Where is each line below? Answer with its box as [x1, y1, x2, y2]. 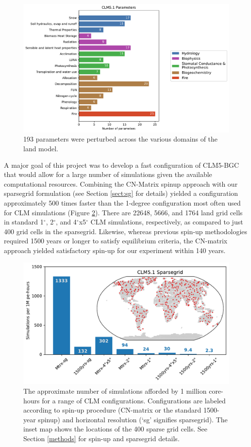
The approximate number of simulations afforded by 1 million [23, 385, 207, 396]
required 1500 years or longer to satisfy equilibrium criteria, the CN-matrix [4, 236, 228, 246]
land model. [23, 144, 58, 154]
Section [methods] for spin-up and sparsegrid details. [23, 433, 180, 443]
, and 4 [56, 217, 77, 227]
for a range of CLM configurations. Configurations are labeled [42, 395, 226, 405]
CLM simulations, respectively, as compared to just [90, 217, 243, 227]
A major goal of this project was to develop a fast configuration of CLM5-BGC [4, 160, 239, 170]
